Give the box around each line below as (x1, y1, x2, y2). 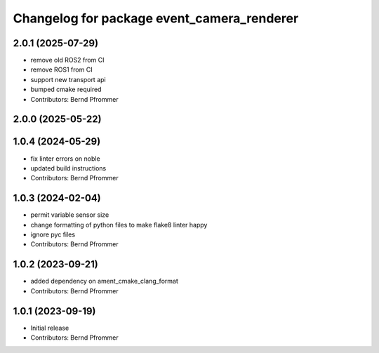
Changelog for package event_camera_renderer (13, 11, 299, 26)
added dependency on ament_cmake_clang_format (30, 277, 178, 286)
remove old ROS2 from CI (30, 56, 105, 65)
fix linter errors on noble (30, 154, 101, 163)
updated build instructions (30, 164, 107, 172)
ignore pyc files (30, 230, 76, 239)
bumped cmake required (30, 85, 102, 94)
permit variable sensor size (30, 211, 109, 219)
